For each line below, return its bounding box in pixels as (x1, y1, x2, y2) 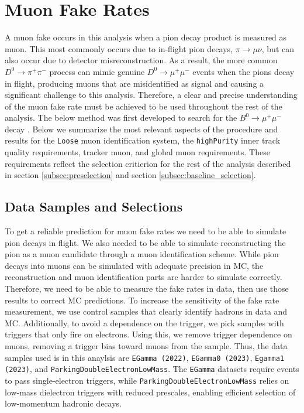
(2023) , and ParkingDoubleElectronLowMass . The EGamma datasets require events (5, 363, 299, 375)
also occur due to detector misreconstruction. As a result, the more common (5, 54, 278, 66)
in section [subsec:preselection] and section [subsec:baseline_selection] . (5, 169, 256, 181)
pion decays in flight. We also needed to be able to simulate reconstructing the (5, 236, 286, 248)
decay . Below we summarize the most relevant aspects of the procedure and (5, 122, 278, 135)
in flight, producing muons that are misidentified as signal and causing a (5, 77, 264, 89)
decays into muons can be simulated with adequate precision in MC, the (5, 259, 264, 271)
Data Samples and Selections (5, 197, 183, 216)
